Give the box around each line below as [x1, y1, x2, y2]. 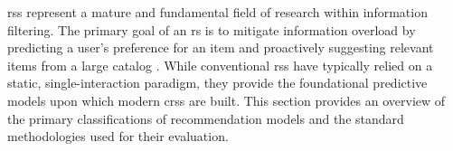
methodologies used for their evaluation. [7, 127, 229, 146]
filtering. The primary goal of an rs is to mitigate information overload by [7, 20, 416, 39]
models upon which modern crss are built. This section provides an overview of [7, 90, 446, 109]
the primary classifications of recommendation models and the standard [7, 109, 404, 127]
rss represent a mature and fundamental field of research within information [7, 3, 428, 21]
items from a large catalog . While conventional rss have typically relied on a [7, 55, 433, 74]
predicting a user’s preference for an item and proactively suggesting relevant [7, 38, 434, 57]
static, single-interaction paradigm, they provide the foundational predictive [7, 73, 428, 92]
